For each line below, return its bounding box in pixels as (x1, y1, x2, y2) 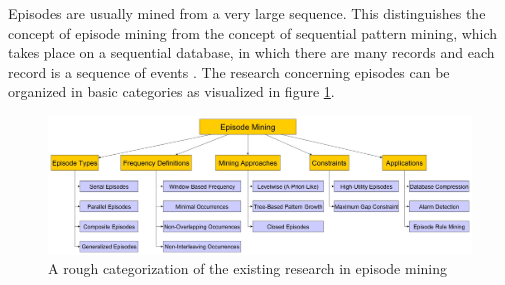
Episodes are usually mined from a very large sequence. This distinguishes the (8, 3, 486, 23)
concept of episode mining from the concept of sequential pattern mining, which (8, 22, 498, 43)
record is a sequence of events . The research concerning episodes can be (8, 61, 450, 82)
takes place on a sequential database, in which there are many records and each (8, 42, 495, 63)
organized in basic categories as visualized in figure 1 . (8, 81, 335, 102)
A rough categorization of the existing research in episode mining (48, 258, 447, 279)
